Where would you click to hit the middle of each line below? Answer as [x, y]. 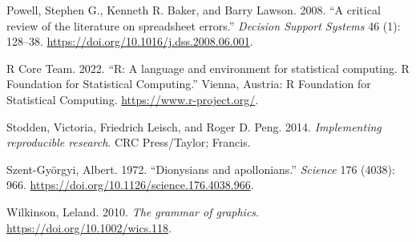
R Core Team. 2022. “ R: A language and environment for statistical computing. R [208, 68]
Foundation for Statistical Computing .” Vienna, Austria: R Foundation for [189, 84]
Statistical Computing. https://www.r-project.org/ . [133, 99]
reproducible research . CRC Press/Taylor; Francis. [129, 142]
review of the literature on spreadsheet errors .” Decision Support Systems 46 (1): [204, 25]
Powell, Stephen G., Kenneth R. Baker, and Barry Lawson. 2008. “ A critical [194, 10]
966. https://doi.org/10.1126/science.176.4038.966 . [130, 185]
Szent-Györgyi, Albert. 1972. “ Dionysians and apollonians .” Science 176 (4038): [201, 169]
